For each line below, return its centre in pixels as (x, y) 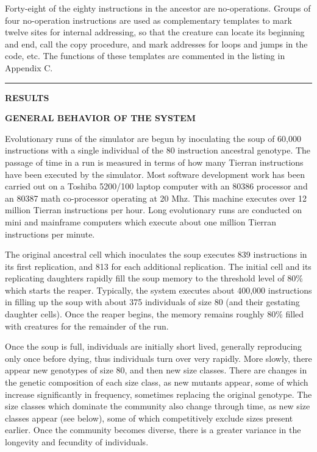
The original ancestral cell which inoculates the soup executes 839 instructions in (156, 254)
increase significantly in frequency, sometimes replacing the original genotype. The (158, 394)
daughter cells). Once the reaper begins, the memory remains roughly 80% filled (155, 314)
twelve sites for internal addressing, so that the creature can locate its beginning (155, 32)
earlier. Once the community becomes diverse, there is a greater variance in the (153, 430)
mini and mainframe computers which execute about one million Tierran (141, 221)
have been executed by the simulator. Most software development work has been (155, 174)
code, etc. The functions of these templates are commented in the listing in (145, 56)
